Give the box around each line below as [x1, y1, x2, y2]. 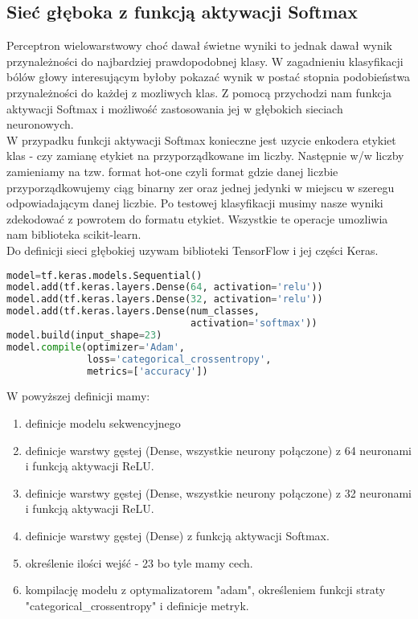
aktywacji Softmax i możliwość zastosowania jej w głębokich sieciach [6, 100, 343, 117]
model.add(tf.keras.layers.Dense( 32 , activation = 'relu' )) [6, 293, 323, 305]
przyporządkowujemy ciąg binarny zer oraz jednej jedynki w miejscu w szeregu [6, 178, 395, 195]
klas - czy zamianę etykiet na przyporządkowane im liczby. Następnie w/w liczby [6, 147, 404, 164]
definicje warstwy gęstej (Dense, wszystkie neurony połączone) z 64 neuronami [25, 441, 412, 458]
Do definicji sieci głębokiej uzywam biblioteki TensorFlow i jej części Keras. [6, 241, 379, 258]
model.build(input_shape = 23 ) [6, 329, 162, 341]
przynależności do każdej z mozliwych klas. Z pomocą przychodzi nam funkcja [6, 84, 391, 100]
